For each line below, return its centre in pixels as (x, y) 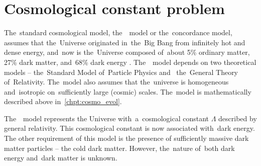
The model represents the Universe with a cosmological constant (107, 118)
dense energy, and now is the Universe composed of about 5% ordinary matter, (127, 52)
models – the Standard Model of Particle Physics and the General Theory (121, 72)
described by (238, 118)
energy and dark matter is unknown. (61, 158)
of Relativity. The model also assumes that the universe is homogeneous (116, 82)
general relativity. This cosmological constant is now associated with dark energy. (129, 128)
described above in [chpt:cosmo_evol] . (63, 101)
